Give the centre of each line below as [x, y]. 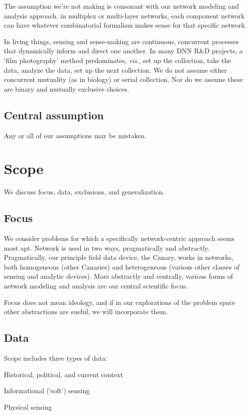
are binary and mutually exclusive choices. [66, 88]
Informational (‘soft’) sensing [47, 391]
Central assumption [54, 115]
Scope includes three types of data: [56, 358]
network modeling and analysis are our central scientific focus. [96, 286]
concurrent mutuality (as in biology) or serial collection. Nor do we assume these [124, 79]
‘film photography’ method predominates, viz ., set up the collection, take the [118, 60]
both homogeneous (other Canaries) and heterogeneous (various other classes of [122, 266]
